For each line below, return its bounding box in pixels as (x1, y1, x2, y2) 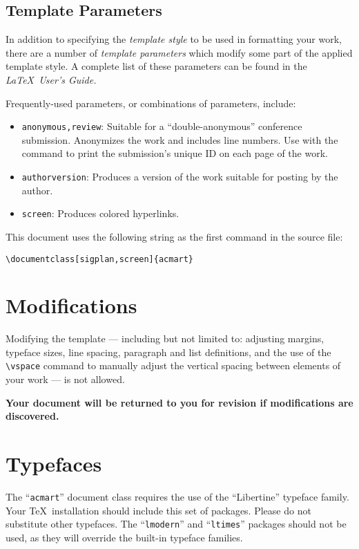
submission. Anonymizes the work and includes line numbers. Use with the (21, 132, 338, 147)
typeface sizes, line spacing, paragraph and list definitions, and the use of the (6, 344, 331, 359)
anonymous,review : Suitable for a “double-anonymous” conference (21, 119, 302, 133)
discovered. (6, 409, 59, 423)
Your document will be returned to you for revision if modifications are (6, 395, 353, 409)
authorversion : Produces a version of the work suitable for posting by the (21, 169, 338, 184)
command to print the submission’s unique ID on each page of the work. (21, 146, 328, 160)
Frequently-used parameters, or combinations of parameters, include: (6, 95, 296, 110)
